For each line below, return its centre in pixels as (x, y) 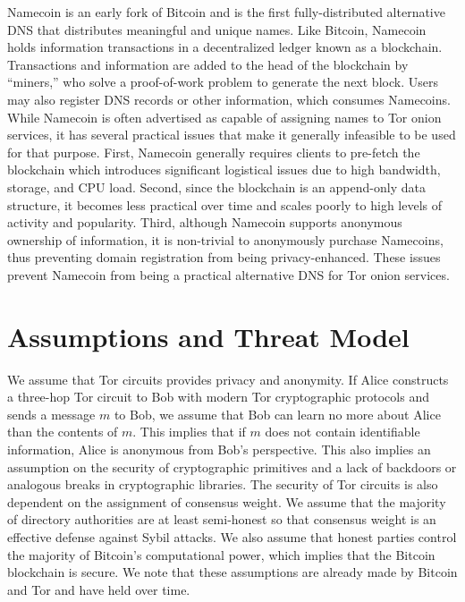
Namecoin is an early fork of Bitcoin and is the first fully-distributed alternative (226, 12)
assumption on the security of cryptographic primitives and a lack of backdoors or (232, 466)
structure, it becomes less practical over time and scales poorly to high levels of (225, 204)
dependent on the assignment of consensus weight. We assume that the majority (227, 501)
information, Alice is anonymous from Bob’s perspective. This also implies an (219, 449)
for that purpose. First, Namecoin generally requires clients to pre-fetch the (214, 152)
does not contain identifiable (342, 432)
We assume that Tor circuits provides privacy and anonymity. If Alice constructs (228, 379)
